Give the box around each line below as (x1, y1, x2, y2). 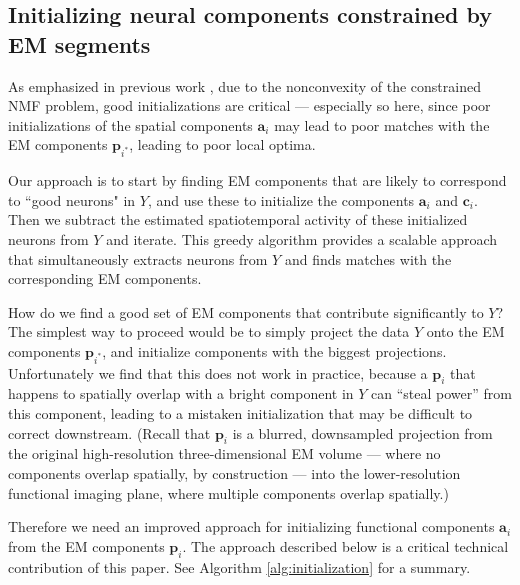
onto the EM (426, 321, 505, 342)
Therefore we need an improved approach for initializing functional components (8, 516, 495, 537)
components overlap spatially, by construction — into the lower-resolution (8, 463, 461, 483)
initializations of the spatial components (8, 114, 253, 135)
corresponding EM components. (8, 268, 202, 289)
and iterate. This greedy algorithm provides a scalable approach (106, 228, 498, 249)
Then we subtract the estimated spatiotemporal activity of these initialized (8, 209, 468, 230)
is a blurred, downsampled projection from (232, 422, 493, 443)
